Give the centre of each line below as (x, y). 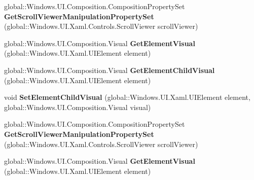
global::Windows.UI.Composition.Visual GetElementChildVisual (110, 70)
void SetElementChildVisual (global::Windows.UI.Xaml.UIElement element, (127, 97)
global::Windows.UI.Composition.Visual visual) (78, 107)
